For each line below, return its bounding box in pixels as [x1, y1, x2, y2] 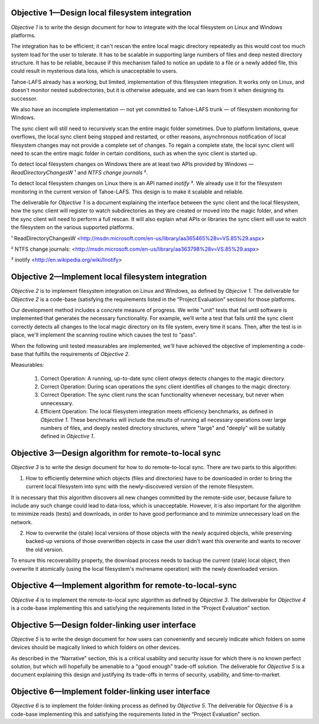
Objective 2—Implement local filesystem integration [11, 272, 207, 282]
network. [11, 518, 33, 526]
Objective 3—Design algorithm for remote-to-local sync [11, 448, 222, 458]
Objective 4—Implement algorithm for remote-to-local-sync [11, 580, 237, 591]
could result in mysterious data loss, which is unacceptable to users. [11, 67, 178, 75]
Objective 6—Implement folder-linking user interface [11, 687, 210, 697]
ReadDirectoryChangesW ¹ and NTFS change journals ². [11, 169, 148, 176]
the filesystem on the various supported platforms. [11, 224, 134, 231]
